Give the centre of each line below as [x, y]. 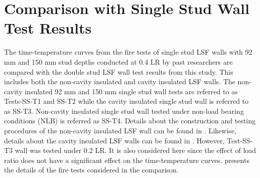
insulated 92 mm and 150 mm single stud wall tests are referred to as [131, 91]
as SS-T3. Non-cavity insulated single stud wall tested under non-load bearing [124, 111]
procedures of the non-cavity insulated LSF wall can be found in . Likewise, [120, 131]
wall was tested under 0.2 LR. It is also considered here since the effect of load [136, 150]
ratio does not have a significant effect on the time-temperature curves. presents [127, 160]
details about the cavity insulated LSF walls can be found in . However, [114, 140]
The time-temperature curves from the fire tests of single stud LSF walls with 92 [128, 52]
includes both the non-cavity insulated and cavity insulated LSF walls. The [120, 81]
